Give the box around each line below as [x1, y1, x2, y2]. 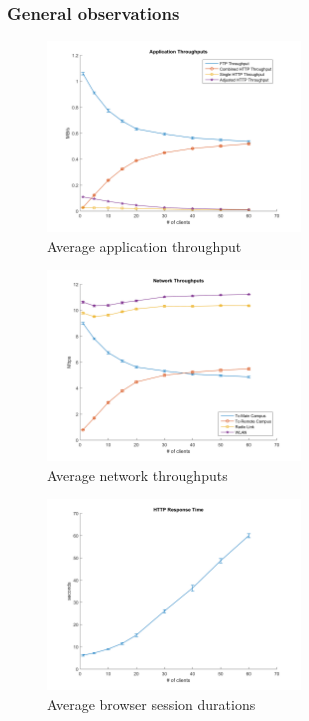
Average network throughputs [47, 464, 228, 485]
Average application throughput [47, 235, 242, 256]
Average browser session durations [47, 693, 256, 714]
